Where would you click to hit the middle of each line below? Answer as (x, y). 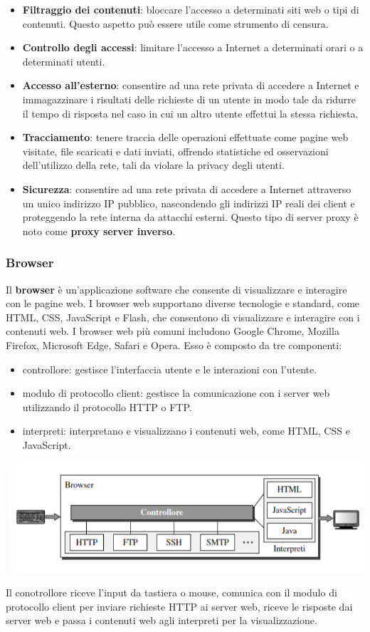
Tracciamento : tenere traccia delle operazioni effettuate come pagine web (185, 137)
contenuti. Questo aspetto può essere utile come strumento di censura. (175, 23)
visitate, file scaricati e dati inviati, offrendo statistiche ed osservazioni (175, 151)
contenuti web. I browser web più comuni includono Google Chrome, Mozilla (173, 331)
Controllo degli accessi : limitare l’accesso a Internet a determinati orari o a (193, 47)
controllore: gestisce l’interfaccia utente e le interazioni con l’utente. (170, 369)
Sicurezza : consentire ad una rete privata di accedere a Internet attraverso (187, 188)
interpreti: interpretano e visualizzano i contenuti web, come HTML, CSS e (186, 431)
